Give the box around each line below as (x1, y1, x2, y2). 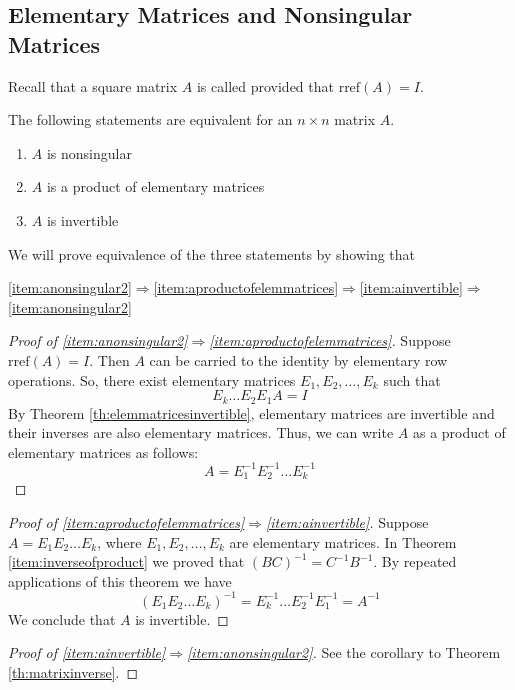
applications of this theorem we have (8, 570, 232, 591)
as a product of (412, 422, 506, 443)
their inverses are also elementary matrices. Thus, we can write (8, 422, 394, 443)
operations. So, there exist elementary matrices (8, 369, 296, 390)
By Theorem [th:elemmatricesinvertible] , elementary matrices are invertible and (8, 402, 495, 423)
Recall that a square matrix (8, 75, 178, 96)
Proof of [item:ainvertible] (8, 642, 166, 663)
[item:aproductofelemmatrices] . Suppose (209, 330, 451, 351)
